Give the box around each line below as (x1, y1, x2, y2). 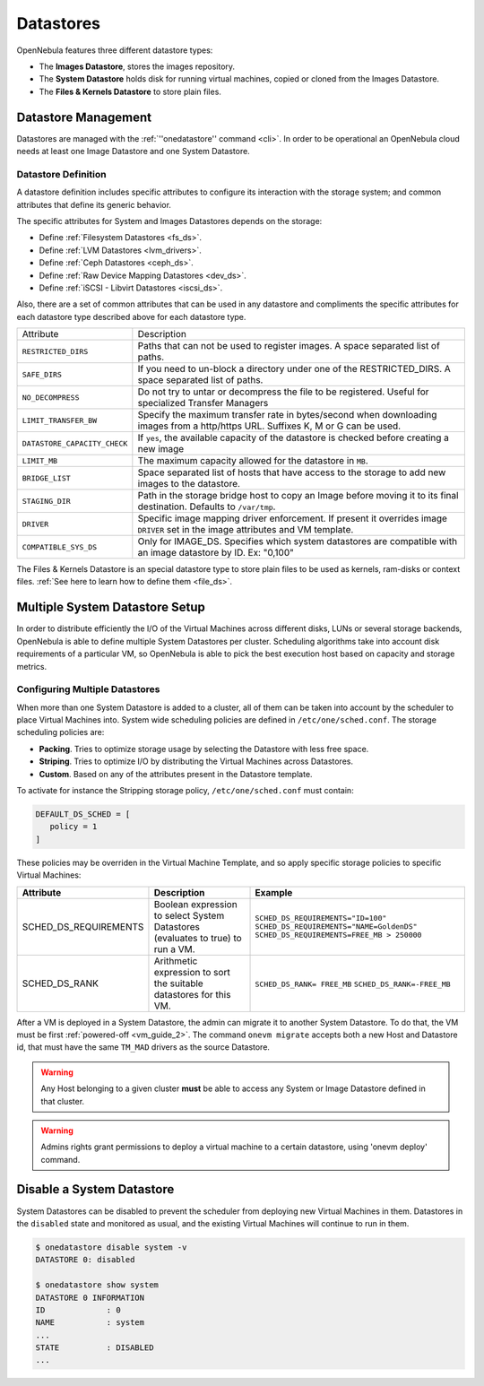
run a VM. (153, 942, 196, 955)
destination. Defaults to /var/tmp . (137, 500, 276, 513)
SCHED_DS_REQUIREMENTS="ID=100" (255, 914, 387, 923)
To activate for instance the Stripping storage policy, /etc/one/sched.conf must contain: (16, 785, 354, 796)
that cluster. (40, 1096, 85, 1106)
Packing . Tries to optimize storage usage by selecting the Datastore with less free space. (39, 743, 369, 754)
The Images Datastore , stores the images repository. (39, 61, 236, 72)
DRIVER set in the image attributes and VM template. (137, 524, 354, 536)
